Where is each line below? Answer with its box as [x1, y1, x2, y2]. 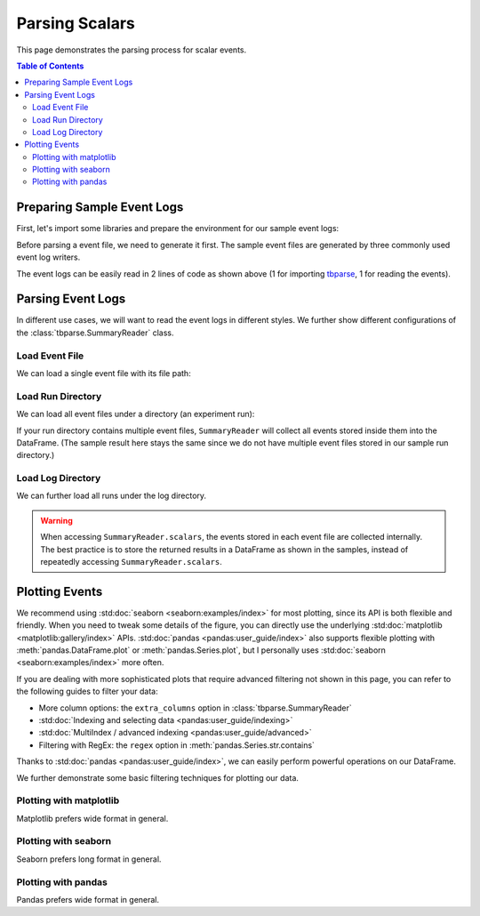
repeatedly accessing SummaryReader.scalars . [40, 556, 222, 566]
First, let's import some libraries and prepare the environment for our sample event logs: [16, 223, 340, 234]
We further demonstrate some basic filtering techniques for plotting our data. [16, 772, 300, 783]
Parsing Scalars [16, 13, 135, 33]
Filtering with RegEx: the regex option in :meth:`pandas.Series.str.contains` [38, 739, 316, 751]
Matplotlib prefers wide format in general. [16, 813, 169, 824]
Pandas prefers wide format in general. [16, 895, 160, 904]
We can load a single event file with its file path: [16, 367, 191, 378]
